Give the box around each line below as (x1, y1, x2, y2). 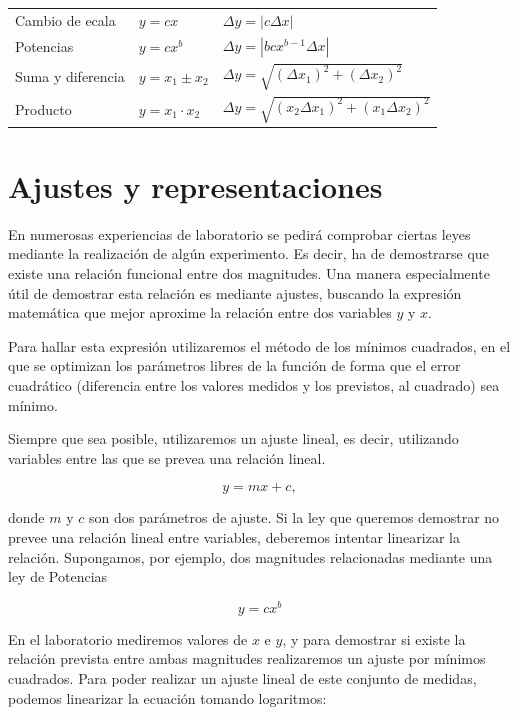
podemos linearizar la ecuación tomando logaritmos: (8, 687, 327, 708)
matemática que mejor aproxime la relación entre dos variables (8, 302, 392, 323)
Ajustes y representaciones (8, 165, 383, 206)
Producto (15, 98, 72, 119)
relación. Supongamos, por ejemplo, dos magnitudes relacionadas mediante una (8, 546, 493, 567)
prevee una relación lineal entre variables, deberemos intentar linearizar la (8, 526, 460, 547)
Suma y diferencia (15, 65, 125, 86)
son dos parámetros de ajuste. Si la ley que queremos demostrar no (88, 507, 500, 528)
